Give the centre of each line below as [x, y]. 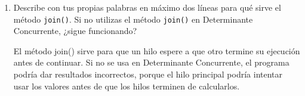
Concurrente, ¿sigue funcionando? [75, 31]
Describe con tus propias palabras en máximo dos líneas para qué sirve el [147, 7]
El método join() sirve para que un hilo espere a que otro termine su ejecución [157, 50]
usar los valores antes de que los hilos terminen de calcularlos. [127, 86]
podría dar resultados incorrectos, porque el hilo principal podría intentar [148, 74]
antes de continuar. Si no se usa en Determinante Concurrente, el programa [151, 62]
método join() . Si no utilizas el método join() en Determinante [133, 19]
